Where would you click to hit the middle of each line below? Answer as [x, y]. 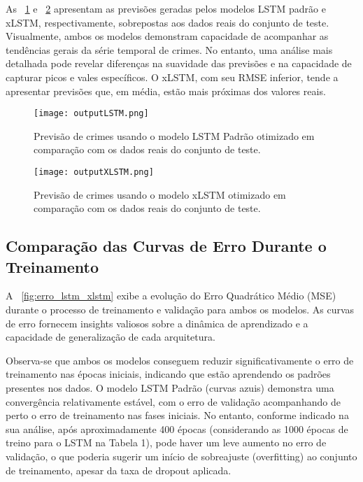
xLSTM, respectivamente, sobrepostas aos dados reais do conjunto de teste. [168, 22]
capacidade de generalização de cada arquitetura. [111, 337]
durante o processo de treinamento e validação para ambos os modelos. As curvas [180, 310]
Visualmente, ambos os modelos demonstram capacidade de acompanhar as [167, 36]
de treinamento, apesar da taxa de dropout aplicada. [119, 470]
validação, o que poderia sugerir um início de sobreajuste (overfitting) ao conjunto [181, 456]
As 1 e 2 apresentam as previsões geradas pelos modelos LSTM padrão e [166, 8]
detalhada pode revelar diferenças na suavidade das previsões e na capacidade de [179, 63]
